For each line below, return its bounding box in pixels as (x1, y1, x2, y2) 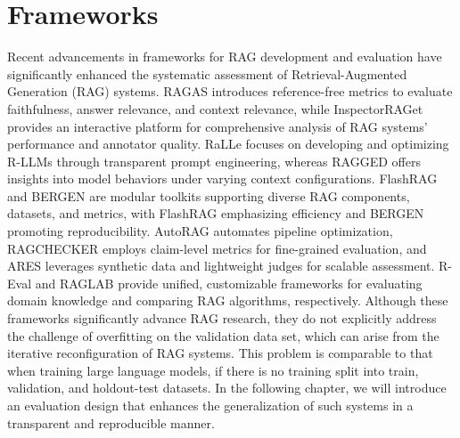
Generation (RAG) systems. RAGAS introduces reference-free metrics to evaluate (7, 82, 453, 101)
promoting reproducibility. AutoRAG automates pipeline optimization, (7, 222, 393, 240)
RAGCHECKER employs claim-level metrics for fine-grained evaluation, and (7, 239, 427, 257)
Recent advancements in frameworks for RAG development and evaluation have (7, 47, 442, 66)
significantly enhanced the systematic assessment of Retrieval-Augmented (7, 64, 407, 83)
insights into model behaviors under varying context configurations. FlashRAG (7, 169, 438, 188)
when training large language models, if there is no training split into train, (7, 361, 419, 379)
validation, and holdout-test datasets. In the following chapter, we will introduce (7, 378, 447, 397)
